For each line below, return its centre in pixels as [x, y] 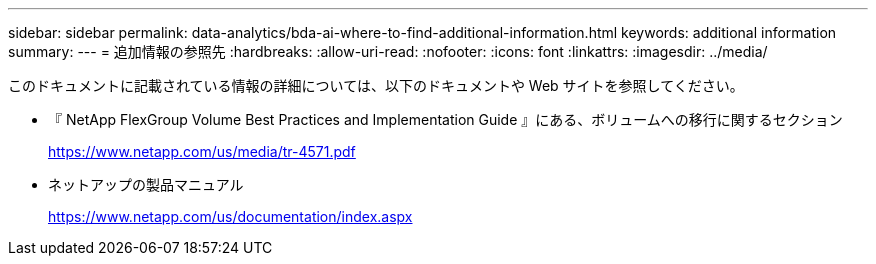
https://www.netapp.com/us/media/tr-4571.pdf [202, 151]
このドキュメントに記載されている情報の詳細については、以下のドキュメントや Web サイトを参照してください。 [376, 85]
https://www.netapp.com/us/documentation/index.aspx [230, 216]
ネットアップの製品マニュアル [146, 184]
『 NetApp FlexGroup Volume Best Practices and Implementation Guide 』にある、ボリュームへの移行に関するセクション [445, 119]
